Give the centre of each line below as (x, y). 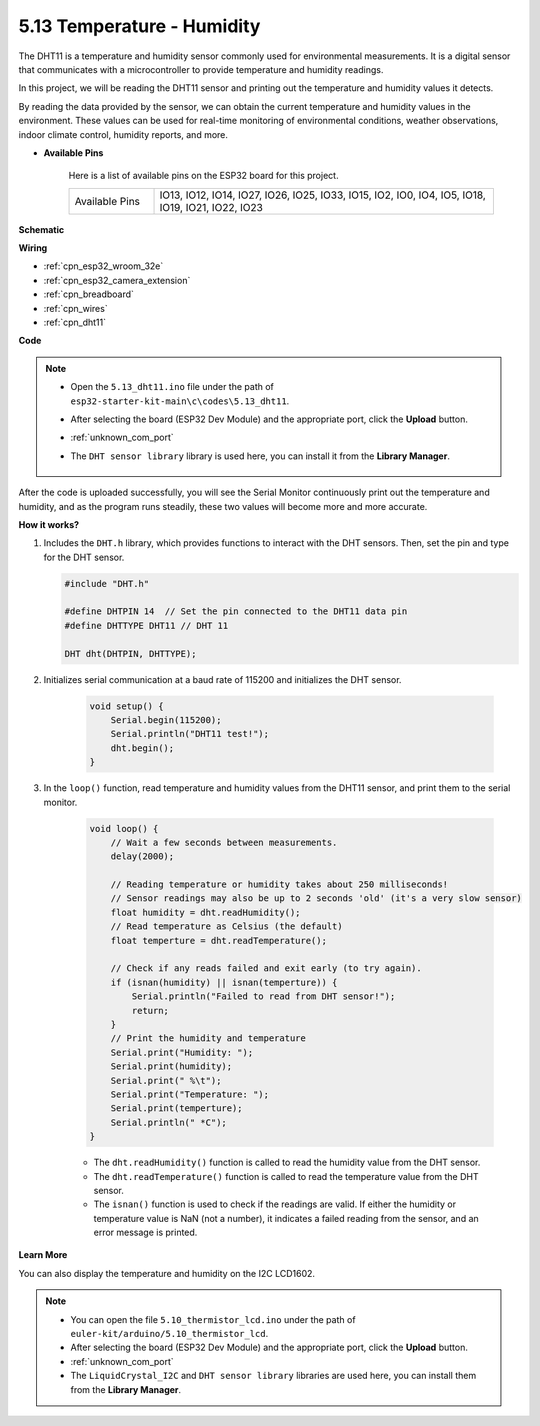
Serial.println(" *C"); (168, 1122)
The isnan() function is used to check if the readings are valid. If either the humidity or (275, 1204)
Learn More (43, 1255)
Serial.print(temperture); (177, 1108)
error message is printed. (145, 1232)
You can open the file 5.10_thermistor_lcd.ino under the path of (213, 1319)
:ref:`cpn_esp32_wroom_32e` (103, 266)
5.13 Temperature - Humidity (139, 26)
